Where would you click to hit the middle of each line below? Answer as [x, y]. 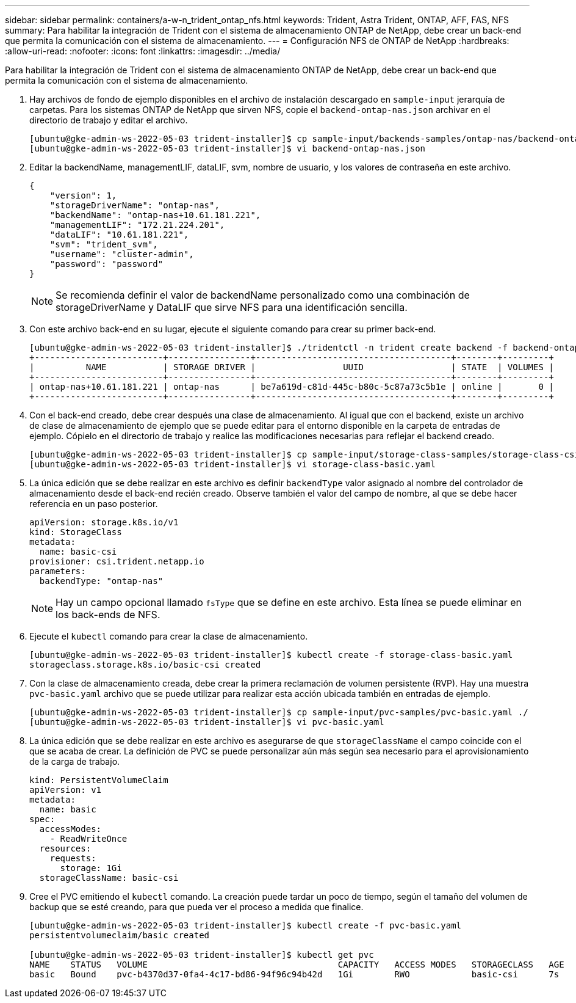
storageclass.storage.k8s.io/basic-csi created [145, 665]
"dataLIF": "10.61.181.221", [119, 235]
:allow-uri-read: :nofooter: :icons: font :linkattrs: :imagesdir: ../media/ [143, 51]
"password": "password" [106, 264]
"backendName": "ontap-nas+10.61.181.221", [155, 215]
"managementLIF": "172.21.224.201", [137, 225]
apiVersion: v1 [66, 790]
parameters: [58, 571]
